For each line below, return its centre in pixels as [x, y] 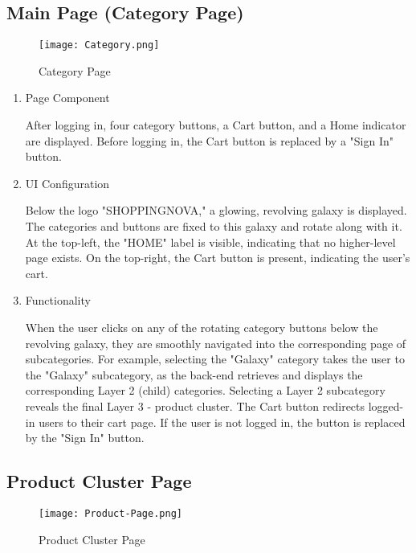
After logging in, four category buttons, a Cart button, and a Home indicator [216, 125]
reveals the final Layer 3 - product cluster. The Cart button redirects [195, 406]
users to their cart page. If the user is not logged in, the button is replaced [222, 422]
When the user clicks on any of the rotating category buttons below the [202, 327]
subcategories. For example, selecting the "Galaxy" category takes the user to [215, 359]
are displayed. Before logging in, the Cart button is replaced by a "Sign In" [210, 140]
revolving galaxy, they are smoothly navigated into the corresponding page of [216, 343]
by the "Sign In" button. [85, 438]
